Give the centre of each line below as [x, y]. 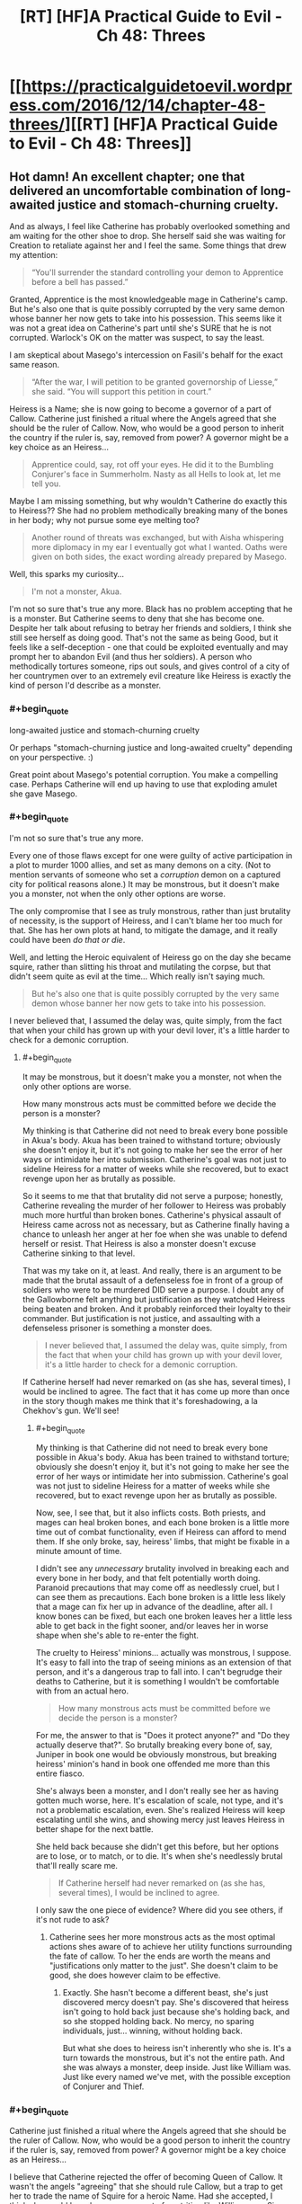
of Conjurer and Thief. [103, 2086]
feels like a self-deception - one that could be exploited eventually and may [149, 647]
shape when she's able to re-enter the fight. [117, 1635]
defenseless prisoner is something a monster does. [117, 1328]
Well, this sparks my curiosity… [67, 574]
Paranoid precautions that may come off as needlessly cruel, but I [158, 1587]
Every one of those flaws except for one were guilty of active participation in [151, 856]
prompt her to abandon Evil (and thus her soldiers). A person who [131, 657]
